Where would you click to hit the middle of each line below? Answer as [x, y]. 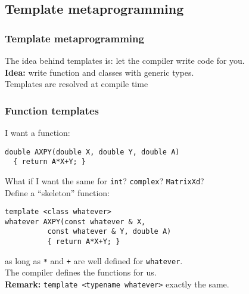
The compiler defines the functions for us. [81, 272]
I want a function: [38, 132]
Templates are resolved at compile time [77, 84]
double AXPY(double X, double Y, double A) [92, 152]
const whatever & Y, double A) [109, 232]
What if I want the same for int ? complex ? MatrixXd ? [105, 180]
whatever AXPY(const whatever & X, [75, 222]
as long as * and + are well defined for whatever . [94, 260]
